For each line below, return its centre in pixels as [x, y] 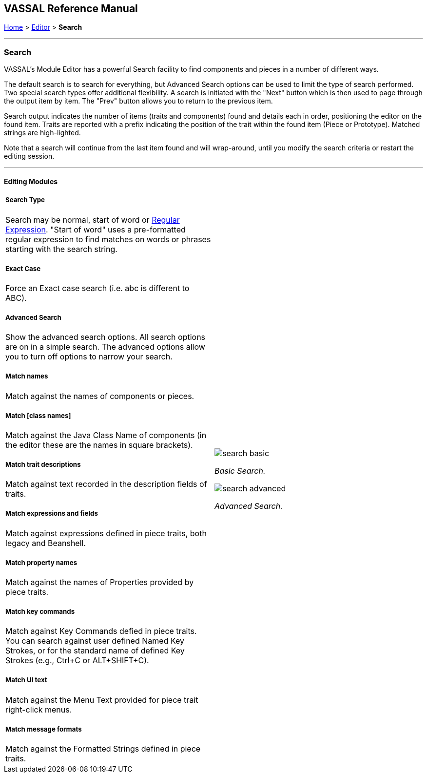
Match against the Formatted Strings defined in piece [103, 749]
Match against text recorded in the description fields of [106, 484]
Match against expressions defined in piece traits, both [106, 533]
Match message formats [44, 729]
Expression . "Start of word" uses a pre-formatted [96, 229]
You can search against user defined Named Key [95, 641]
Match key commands [40, 612]
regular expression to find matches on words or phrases [108, 239]
